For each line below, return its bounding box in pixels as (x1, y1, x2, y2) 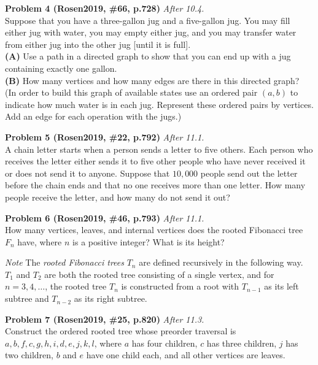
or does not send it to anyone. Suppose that (5, 166, 170, 179)
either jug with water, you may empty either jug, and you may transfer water (5, 26, 297, 39)
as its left (264, 280, 299, 293)
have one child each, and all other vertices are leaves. (86, 348, 285, 361)
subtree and (5, 292, 49, 305)
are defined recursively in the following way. (139, 256, 303, 269)
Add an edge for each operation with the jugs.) (5, 110, 182, 123)
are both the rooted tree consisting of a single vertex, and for (44, 267, 274, 280)
